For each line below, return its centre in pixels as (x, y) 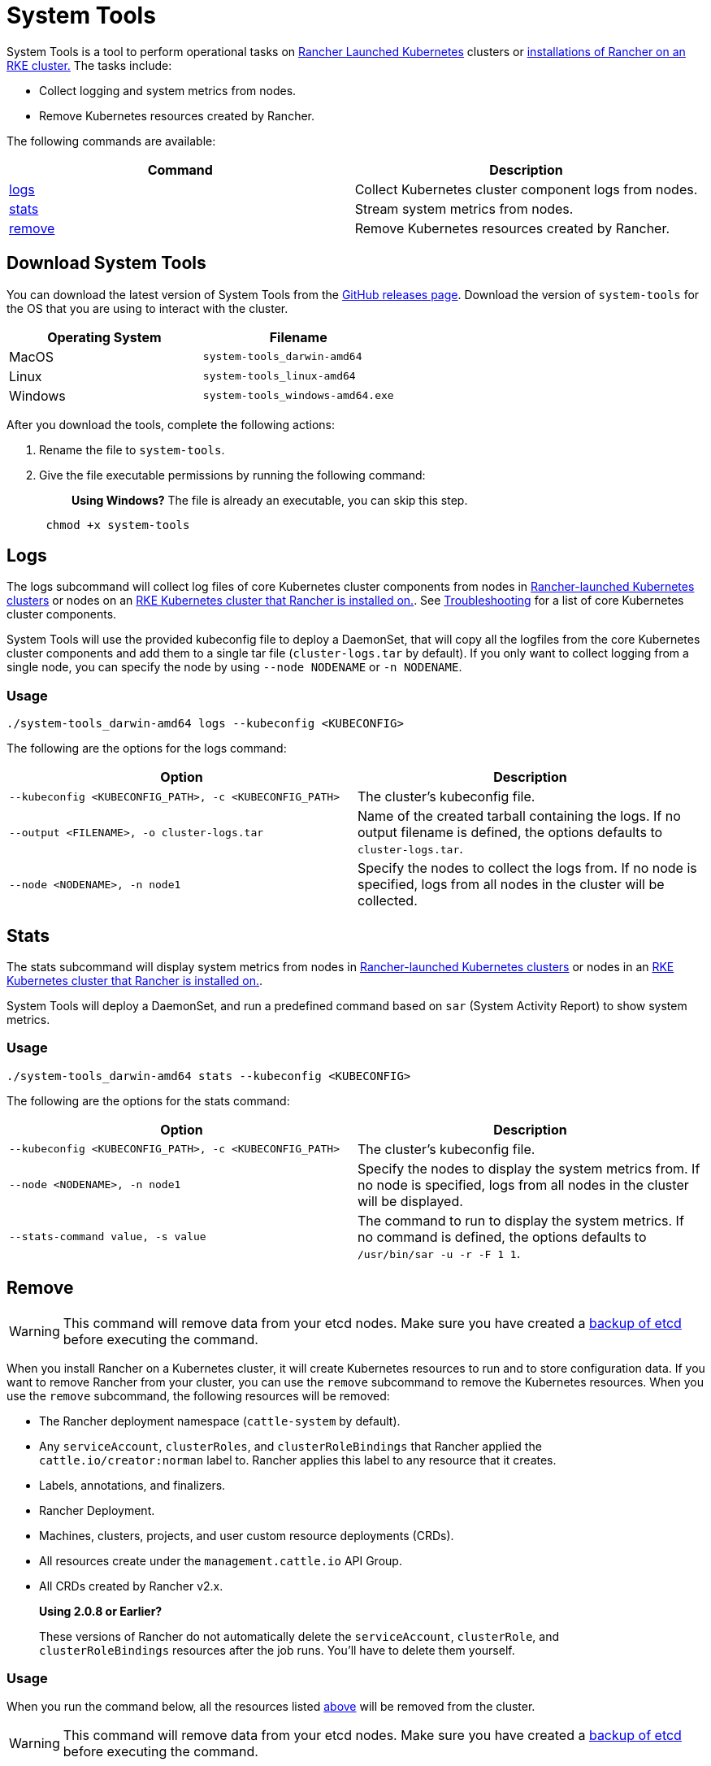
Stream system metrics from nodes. (464, 208)
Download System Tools (106, 263)
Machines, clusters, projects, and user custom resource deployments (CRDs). (247, 1535)
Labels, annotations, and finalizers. (132, 1485)
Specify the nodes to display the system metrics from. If (529, 1168)
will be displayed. (410, 1201)
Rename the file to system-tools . (132, 449)
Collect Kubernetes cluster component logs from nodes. (526, 189)
